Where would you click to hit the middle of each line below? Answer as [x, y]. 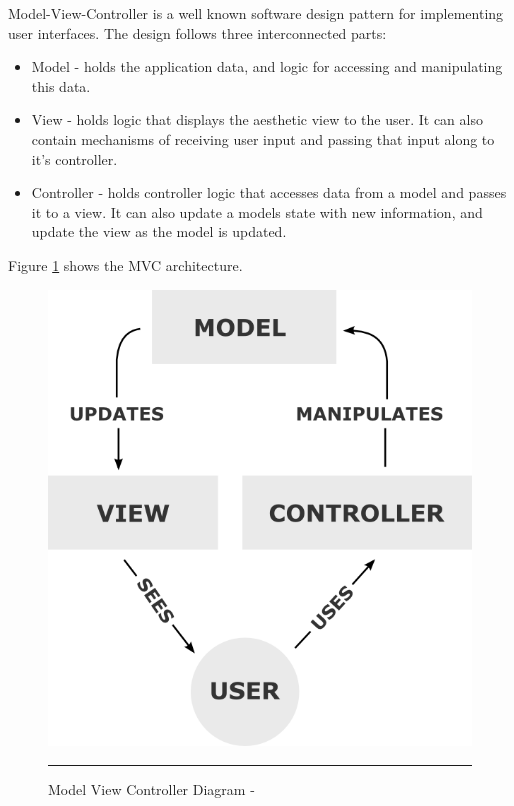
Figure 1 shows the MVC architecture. [125, 264]
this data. [61, 85]
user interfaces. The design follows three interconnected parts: [197, 32]
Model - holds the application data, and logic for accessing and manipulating [267, 66]
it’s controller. [74, 158]
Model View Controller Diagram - [151, 788]
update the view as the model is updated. [159, 231]
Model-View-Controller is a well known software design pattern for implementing [256, 13]
